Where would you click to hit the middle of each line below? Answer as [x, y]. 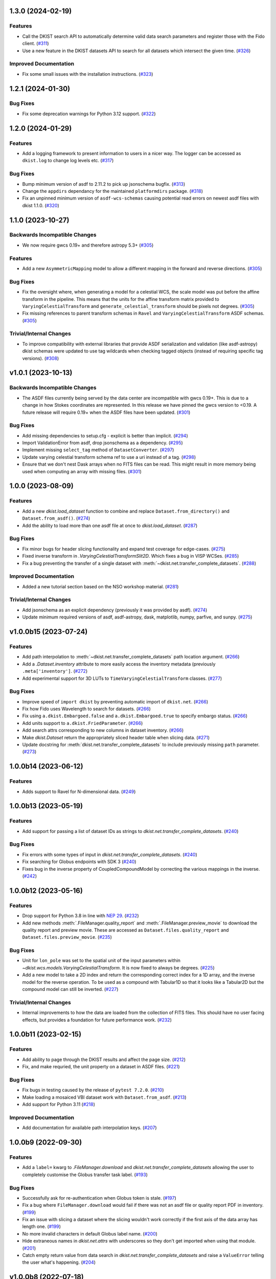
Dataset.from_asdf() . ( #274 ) [56, 518]
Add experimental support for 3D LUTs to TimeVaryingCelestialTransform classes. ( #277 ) [122, 678]
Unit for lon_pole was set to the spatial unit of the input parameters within [101, 961]
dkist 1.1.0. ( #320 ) [41, 205]
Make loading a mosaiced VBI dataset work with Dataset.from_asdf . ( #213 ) [104, 1097]
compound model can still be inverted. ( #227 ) [70, 989]
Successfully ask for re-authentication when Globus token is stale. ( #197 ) [99, 1198]
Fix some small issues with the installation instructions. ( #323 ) [88, 74]
